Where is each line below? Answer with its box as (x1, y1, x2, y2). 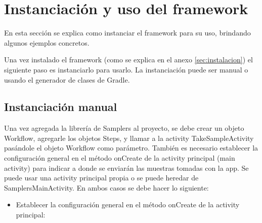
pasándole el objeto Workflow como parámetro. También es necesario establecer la (4, 142, 258, 153)
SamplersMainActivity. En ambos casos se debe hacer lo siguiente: (4, 182, 209, 193)
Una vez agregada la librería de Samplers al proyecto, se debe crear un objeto (4, 123, 244, 133)
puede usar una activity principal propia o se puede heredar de (4, 172, 199, 183)
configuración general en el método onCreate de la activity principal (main (4, 153, 235, 163)
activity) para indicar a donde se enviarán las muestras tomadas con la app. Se (4, 162, 249, 173)
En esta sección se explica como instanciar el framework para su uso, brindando (4, 27, 251, 38)
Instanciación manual (4, 99, 117, 115)
